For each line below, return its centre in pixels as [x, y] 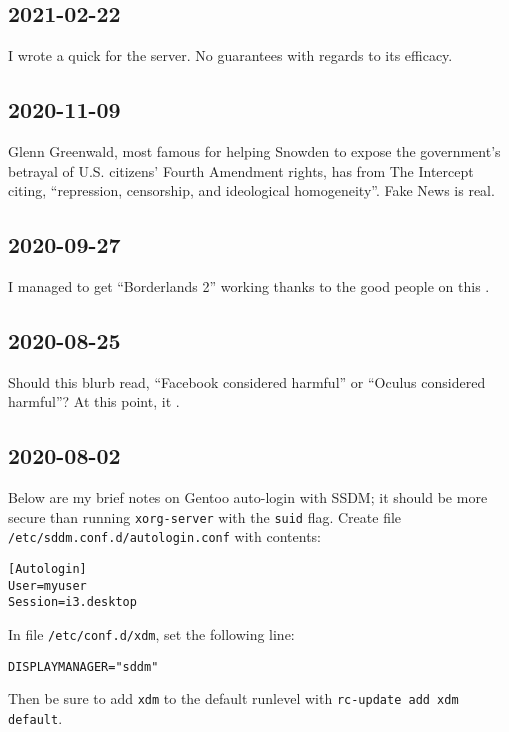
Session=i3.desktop [72, 602]
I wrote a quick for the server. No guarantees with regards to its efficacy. [230, 55]
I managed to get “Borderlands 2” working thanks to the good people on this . [249, 285]
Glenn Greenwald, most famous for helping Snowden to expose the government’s [254, 151]
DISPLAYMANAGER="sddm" [83, 666]
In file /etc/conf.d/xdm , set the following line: [151, 634]
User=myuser [47, 585]
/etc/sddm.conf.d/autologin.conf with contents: [164, 536]
